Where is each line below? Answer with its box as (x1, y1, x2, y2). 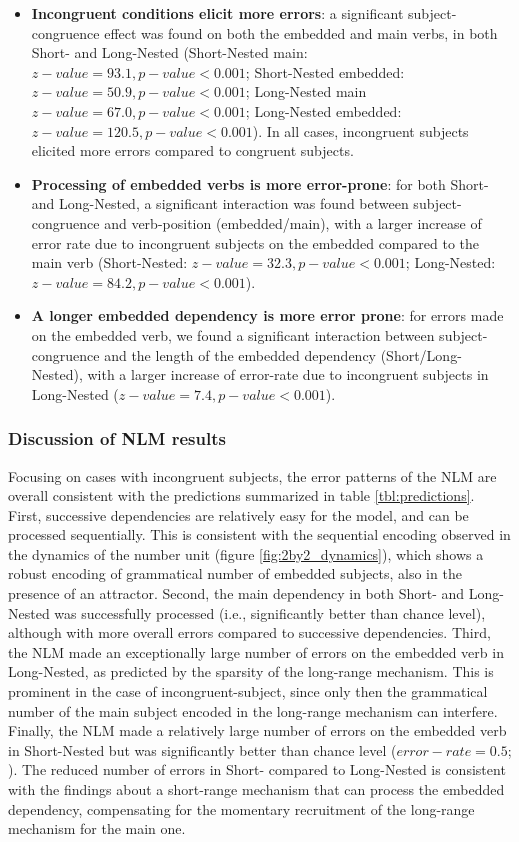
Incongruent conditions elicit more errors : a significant (31, 3, 404, 23)
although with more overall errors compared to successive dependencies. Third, (8, 622, 491, 643)
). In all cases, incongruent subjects (252, 120, 469, 141)
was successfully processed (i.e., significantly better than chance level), (54, 602, 486, 623)
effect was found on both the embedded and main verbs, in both (104, 22, 498, 43)
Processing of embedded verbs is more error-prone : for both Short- (31, 173, 489, 194)
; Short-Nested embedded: (245, 61, 405, 82)
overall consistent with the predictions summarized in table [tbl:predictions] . (8, 485, 475, 506)
